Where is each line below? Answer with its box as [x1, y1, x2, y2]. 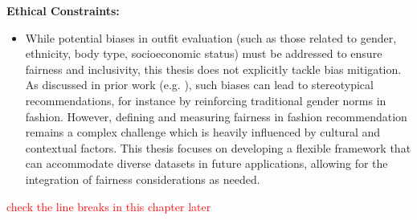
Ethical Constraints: [6, 2, 120, 18]
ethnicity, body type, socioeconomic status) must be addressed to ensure [25, 45, 382, 62]
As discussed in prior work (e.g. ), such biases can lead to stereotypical [25, 76, 374, 93]
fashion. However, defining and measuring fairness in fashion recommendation [25, 108, 407, 124]
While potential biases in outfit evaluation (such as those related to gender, [25, 29, 397, 46]
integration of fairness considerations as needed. [25, 170, 260, 187]
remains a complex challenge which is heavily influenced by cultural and [25, 124, 381, 141]
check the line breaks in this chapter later [6, 198, 211, 214]
